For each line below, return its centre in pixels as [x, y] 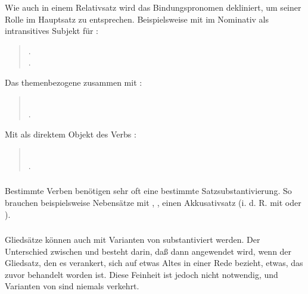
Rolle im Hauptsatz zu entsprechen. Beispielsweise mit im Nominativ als [137, 19]
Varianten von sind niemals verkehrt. [72, 286]
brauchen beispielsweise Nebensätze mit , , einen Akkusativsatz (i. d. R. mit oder [153, 202]
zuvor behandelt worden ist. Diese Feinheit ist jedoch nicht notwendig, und [141, 274]
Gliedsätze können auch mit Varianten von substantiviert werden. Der [133, 240]
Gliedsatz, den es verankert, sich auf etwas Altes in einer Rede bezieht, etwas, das [154, 263]
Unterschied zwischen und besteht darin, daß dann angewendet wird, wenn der [148, 251]
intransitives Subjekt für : [52, 31]
